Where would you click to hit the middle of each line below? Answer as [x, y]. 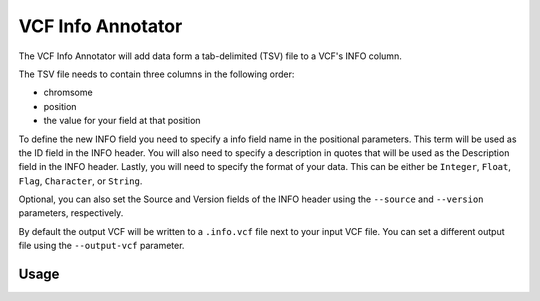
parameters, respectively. [71, 213]
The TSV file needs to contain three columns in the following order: [156, 74]
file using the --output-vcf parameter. [101, 246]
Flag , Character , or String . [80, 181]
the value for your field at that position [122, 121]
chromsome [68, 92]
